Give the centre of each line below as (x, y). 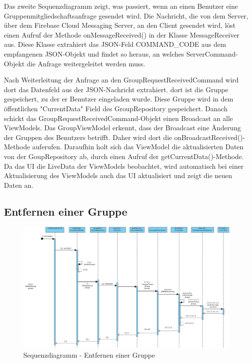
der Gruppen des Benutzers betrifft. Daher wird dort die (88, 137)
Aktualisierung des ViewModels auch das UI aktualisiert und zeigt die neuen (118, 175)
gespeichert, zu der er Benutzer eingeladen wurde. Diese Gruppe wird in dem (119, 99)
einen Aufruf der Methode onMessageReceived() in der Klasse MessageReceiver (122, 34)
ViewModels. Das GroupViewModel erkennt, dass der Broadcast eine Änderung (123, 128)
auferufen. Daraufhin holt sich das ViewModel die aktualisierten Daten (138, 147)
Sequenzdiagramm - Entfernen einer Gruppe (89, 355)
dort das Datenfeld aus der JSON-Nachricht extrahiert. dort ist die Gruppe (116, 89)
